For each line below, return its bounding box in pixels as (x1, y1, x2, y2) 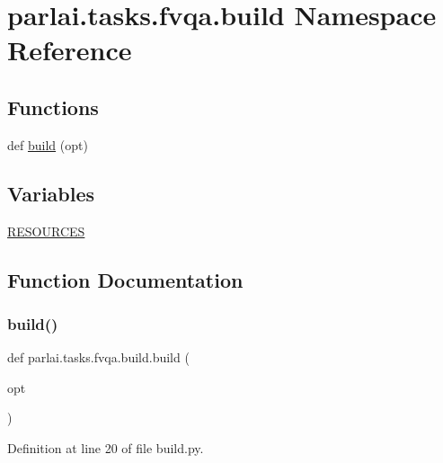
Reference (7, 31, 132, 68)
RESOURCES (7, 221, 85, 240)
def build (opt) (7, 135, 88, 154)
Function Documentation (7, 265, 244, 293)
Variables (7, 179, 95, 207)
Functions (7, 93, 99, 120)
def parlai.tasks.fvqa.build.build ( (7, 348, 190, 367)
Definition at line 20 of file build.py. (7, 438, 204, 457)
